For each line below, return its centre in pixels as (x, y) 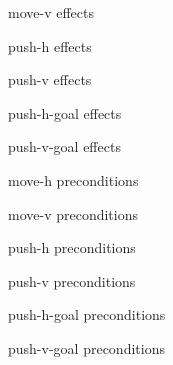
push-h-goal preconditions (87, 314)
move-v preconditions (73, 213)
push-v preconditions (72, 280)
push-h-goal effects (65, 112)
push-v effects (50, 79)
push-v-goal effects (64, 146)
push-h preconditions (72, 247)
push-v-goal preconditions (86, 347)
